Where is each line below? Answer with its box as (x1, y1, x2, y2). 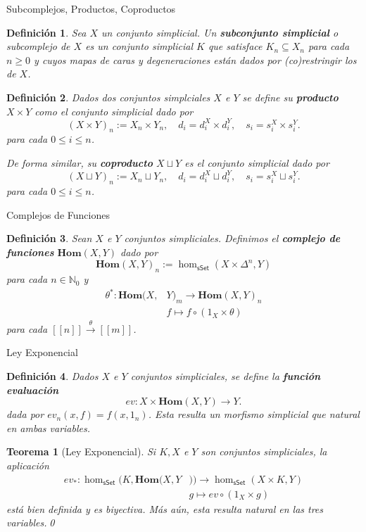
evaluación (6, 382, 59, 397)
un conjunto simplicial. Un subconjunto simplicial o (101, 25, 339, 39)
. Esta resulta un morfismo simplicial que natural (148, 407, 360, 422)
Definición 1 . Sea (6, 25, 87, 39)
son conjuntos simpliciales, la (201, 444, 327, 459)
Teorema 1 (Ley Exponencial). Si (6, 444, 156, 459)
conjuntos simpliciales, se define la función (130, 369, 321, 384)
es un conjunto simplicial (85, 39, 193, 53)
